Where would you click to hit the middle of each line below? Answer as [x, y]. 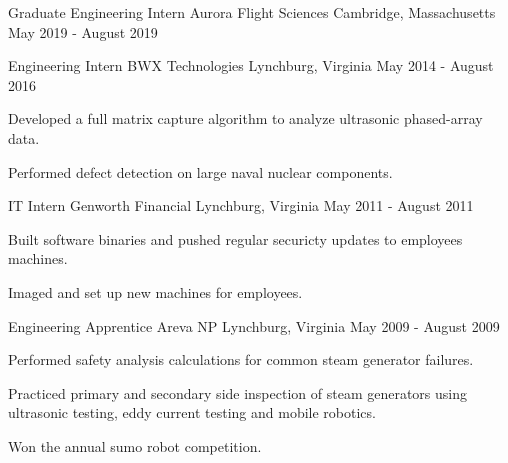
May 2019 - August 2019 [83, 31]
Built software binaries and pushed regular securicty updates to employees [235, 238]
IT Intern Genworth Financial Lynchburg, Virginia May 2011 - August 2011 [241, 205]
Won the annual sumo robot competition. [135, 445]
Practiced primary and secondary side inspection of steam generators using [238, 392]
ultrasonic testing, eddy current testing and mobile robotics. [192, 412]
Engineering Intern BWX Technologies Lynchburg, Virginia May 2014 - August [251, 65]
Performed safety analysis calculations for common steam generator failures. [241, 359]
